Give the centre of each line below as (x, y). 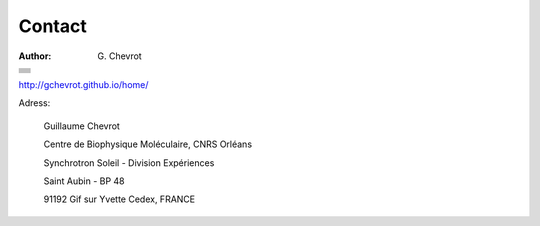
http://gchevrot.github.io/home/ (83, 84)
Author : (35, 56)
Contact (52, 26)
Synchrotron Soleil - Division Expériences (129, 162)
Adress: (34, 103)
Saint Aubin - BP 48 (84, 181)
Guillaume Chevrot (81, 126)
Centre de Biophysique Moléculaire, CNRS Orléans (148, 144)
